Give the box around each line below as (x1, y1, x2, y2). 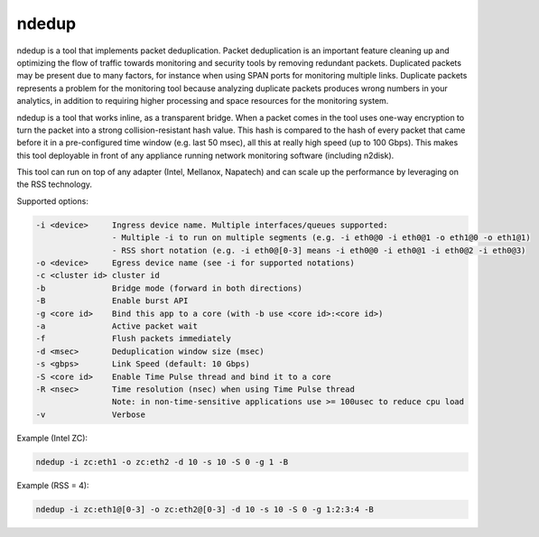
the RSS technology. (16, 179, 93, 190)
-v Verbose (35, 409, 146, 420)
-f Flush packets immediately (35, 334, 232, 344)
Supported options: (16, 195, 89, 207)
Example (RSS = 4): (16, 479, 89, 491)
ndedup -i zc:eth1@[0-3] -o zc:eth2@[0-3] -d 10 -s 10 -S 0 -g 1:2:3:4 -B (35, 504, 375, 514)
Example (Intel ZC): (16, 432, 88, 443)
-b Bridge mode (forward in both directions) (35, 282, 302, 293)
